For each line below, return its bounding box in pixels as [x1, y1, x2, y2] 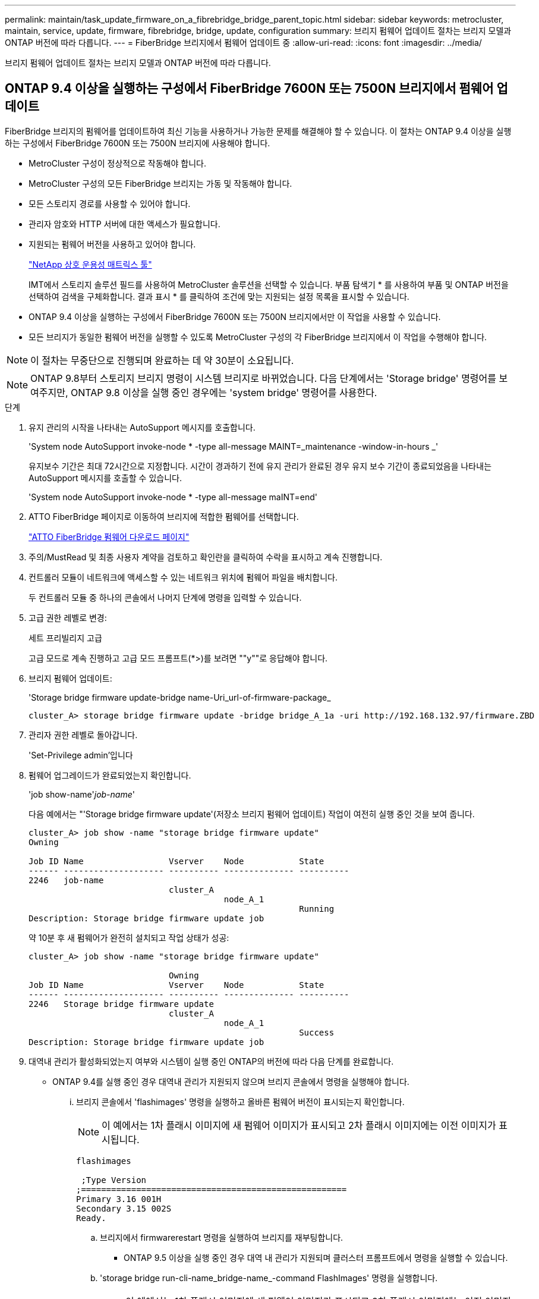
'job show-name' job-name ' [29, 789, 135, 799]
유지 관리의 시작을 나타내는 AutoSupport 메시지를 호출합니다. [29, 422, 256, 432]
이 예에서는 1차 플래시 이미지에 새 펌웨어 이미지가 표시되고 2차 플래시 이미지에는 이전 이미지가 [102, 1119, 496, 1131]
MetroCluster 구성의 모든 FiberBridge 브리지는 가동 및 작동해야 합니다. [29, 178, 292, 189]
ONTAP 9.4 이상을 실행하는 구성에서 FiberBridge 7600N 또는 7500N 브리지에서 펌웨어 [5, 81, 494, 96]
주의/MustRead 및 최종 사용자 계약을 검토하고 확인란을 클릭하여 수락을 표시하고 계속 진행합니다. [29, 551, 383, 562]
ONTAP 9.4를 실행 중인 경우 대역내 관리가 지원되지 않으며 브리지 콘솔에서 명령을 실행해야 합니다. [52, 1076, 409, 1087]
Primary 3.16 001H [76, 1194, 162, 1204]
